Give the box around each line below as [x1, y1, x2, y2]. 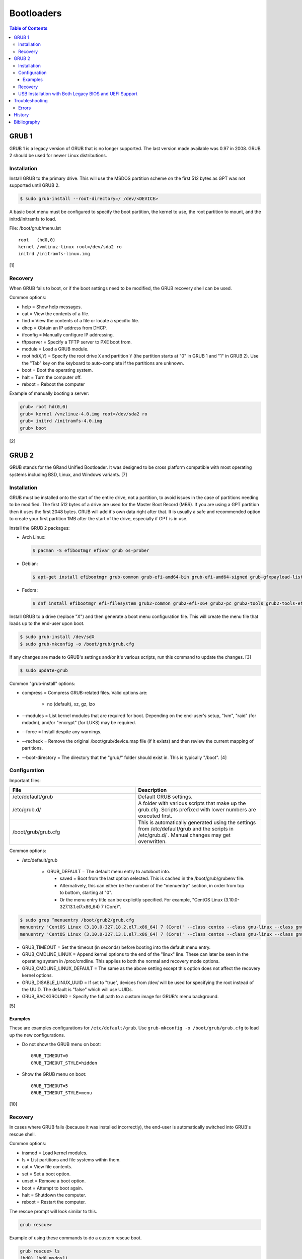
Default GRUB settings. [138, 793, 193, 800]
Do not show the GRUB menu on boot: [22, 1041, 101, 1047]
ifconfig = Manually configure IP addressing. [22, 332, 114, 338]
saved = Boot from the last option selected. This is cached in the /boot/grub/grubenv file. [59, 875, 245, 881]
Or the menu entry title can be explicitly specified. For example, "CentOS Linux [59, 896, 223, 902]
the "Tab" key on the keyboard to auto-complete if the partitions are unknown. [22, 360, 184, 366]
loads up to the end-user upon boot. [9, 620, 85, 626]
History [14, 112, 29, 118]
